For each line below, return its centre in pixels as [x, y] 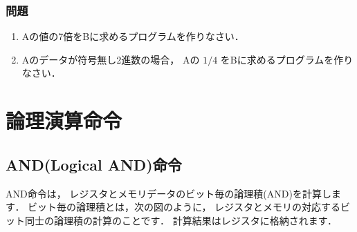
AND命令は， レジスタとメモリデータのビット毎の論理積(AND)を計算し [168, 193]
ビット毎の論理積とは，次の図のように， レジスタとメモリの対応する [184, 207]
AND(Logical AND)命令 [94, 164]
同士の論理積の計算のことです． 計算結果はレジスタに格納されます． [181, 220]
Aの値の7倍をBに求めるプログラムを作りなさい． [133, 36]
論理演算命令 [64, 120]
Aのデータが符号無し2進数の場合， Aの [111, 59]
